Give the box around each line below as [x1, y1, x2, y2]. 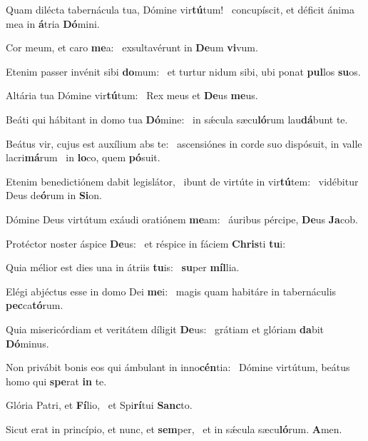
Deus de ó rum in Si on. [6, 188, 102, 203]
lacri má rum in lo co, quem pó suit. [6, 150, 160, 165]
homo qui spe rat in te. [6, 373, 107, 388]
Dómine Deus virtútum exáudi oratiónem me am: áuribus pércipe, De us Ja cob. [6, 211, 358, 226]
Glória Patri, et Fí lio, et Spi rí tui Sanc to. [6, 397, 193, 412]
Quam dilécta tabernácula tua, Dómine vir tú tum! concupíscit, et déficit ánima [6, 2, 354, 16]
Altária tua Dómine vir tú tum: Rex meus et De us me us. [6, 88, 258, 103]
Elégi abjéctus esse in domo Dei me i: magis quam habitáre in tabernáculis [6, 283, 337, 298]
